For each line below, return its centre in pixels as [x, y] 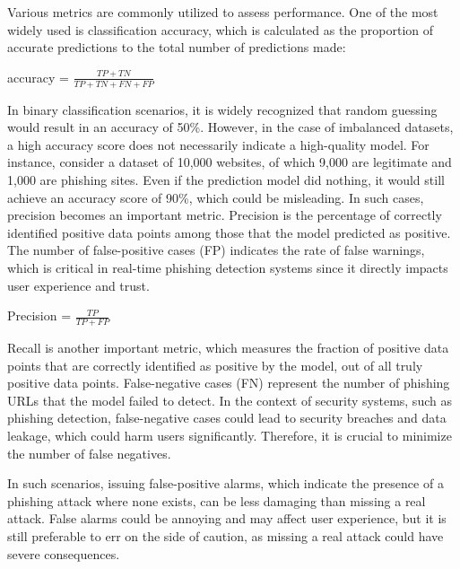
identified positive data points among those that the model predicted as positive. [229, 232]
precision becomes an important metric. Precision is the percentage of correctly [225, 215]
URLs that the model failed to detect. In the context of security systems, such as [230, 400]
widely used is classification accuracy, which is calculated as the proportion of [221, 29]
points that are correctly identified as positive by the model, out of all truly [215, 365]
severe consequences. [64, 553]
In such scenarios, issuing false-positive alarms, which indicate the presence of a [226, 483]
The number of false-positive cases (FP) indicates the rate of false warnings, [216, 250]
